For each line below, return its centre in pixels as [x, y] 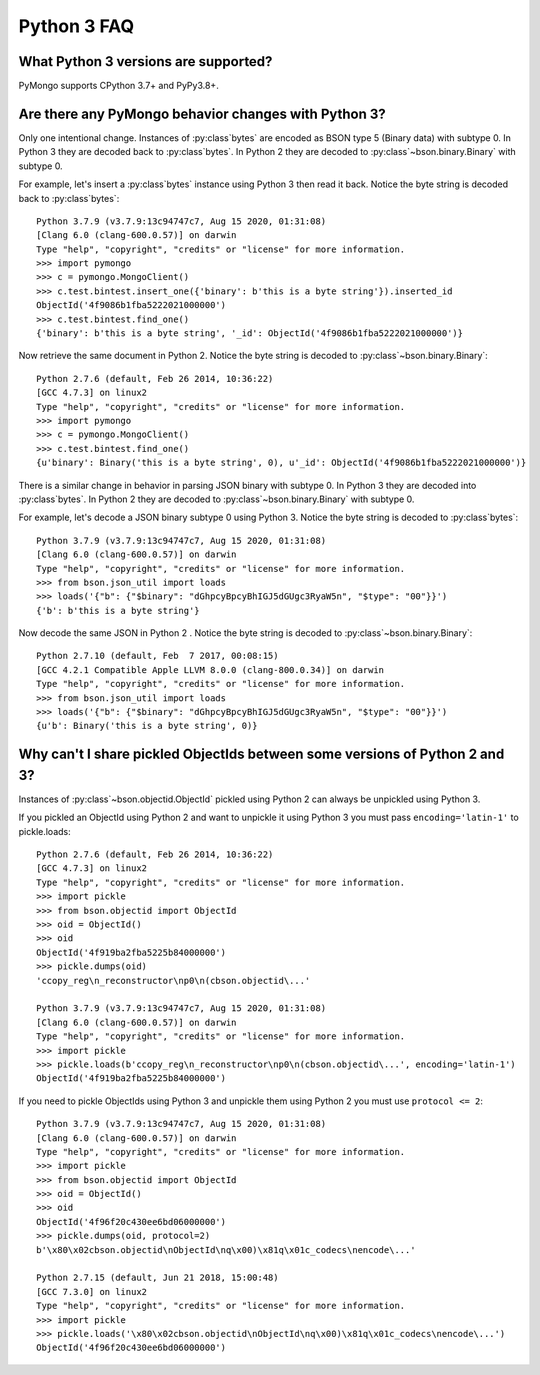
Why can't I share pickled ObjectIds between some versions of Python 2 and [261, 754]
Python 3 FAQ [76, 26]
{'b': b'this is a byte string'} [118, 610]
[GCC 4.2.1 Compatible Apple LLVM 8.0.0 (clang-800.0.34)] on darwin [210, 669]
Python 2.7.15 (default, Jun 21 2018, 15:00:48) [157, 1278]
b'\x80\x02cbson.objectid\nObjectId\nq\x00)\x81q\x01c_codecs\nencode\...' [226, 1249]
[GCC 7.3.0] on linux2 [92, 1291]
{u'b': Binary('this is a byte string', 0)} [147, 726]
